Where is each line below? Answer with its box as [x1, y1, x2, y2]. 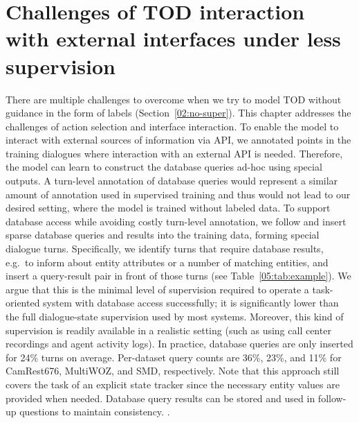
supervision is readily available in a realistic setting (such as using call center [6, 322, 331, 337]
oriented [6, 295, 40, 310]
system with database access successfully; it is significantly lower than [43, 295, 339, 310]
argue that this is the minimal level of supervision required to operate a [6, 282, 309, 296]
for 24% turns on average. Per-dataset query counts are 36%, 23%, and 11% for [6, 349, 342, 364]
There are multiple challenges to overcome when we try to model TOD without [6, 92, 342, 106]
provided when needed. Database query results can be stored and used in [6, 390, 315, 405]
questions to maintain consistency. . [19, 404, 170, 419]
